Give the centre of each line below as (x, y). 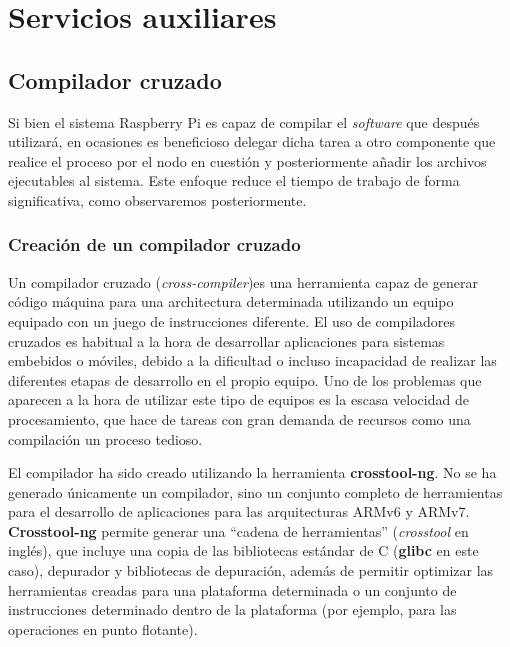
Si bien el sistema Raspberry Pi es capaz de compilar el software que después (244, 121)
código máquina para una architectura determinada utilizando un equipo (231, 301)
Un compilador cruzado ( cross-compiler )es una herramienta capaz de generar (243, 281)
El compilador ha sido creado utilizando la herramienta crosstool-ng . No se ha (252, 472)
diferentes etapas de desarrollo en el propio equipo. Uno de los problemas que (245, 379)
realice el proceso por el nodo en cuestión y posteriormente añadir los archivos (247, 160)
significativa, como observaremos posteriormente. (157, 199)
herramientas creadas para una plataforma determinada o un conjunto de (232, 589)
